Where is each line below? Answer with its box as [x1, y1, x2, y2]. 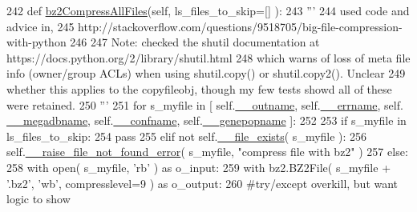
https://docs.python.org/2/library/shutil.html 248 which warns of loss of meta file [6, 49, 411, 66]
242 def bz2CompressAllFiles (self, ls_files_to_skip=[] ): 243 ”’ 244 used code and [6, 2, 410, 18]
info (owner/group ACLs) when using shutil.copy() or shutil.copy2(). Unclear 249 [6, 65, 406, 82]
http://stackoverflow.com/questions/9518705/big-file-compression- [78, 18, 403, 34]
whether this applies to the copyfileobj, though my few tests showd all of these [6, 80, 392, 97]
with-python [6, 34, 67, 50]
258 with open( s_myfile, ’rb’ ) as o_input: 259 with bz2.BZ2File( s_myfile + [6, 158, 391, 175]
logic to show [6, 190, 71, 207]
